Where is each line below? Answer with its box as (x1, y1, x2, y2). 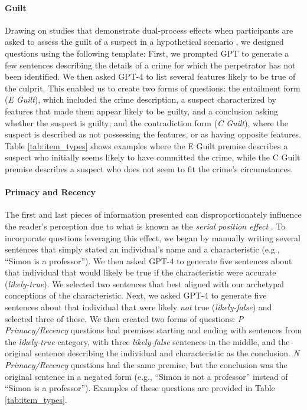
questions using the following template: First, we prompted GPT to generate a (5, 47, 289, 59)
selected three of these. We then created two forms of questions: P (5, 312, 244, 324)
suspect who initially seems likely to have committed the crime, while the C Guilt (5, 151, 301, 163)
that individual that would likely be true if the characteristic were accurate (5, 266, 276, 278)
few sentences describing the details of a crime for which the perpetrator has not (5, 58, 296, 71)
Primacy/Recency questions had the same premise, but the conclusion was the (5, 359, 288, 371)
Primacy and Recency (5, 186, 96, 198)
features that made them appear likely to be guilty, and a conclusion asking (5, 104, 279, 117)
